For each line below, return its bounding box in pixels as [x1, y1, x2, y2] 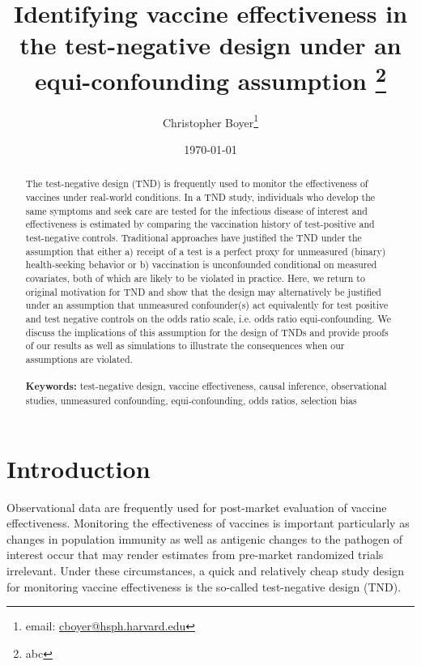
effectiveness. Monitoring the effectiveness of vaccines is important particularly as [6, 514, 410, 532]
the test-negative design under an [19, 28, 402, 62]
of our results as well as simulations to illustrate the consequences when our [25, 339, 345, 352]
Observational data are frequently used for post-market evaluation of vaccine [6, 498, 387, 515]
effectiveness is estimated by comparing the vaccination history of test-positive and [25, 217, 375, 231]
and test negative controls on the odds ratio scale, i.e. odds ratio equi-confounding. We [25, 312, 392, 326]
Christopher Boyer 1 [162, 111, 259, 130]
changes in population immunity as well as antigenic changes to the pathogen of [6, 530, 403, 547]
